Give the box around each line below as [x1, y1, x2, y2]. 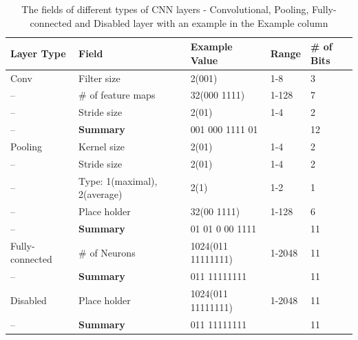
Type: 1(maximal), [78, 173, 158, 188]
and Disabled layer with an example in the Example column [74, 15, 328, 30]
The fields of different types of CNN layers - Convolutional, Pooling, [21, 2, 309, 16]
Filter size [78, 70, 120, 85]
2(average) [78, 187, 123, 201]
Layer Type [10, 46, 66, 60]
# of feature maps [78, 88, 156, 102]
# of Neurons [78, 245, 136, 259]
